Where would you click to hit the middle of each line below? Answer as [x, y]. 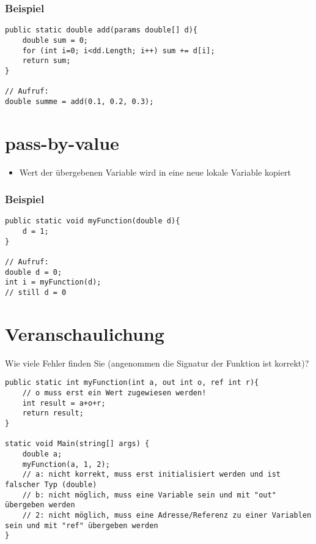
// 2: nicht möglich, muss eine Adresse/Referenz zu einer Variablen [167, 515]
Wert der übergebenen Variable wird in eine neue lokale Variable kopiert [155, 172]
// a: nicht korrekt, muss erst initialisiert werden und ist [152, 475]
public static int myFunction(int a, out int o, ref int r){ [132, 383]
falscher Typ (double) [51, 484]
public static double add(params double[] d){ [101, 30]
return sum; [46, 61]
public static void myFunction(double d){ [93, 221]
